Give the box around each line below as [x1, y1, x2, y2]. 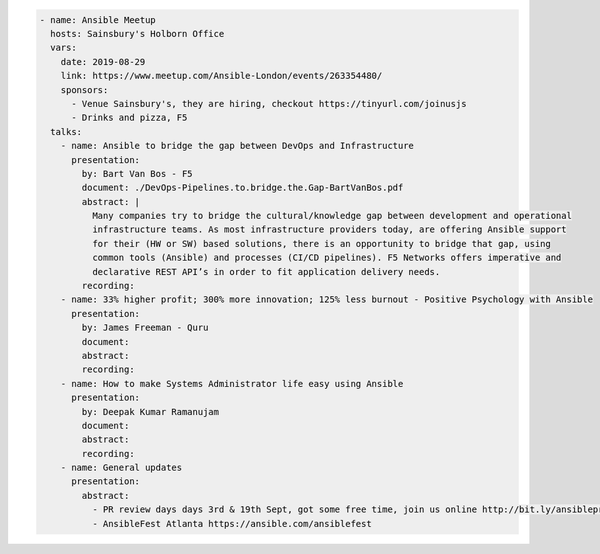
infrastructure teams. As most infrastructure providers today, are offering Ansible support [91, 224, 567, 235]
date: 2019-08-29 [60, 56, 146, 67]
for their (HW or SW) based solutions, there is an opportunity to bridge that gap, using [91, 238, 552, 249]
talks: [50, 126, 83, 137]
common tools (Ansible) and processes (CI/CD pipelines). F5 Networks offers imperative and [91, 252, 562, 264]
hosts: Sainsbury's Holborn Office [50, 28, 225, 39]
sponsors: [60, 84, 109, 95]
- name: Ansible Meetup [39, 14, 157, 25]
